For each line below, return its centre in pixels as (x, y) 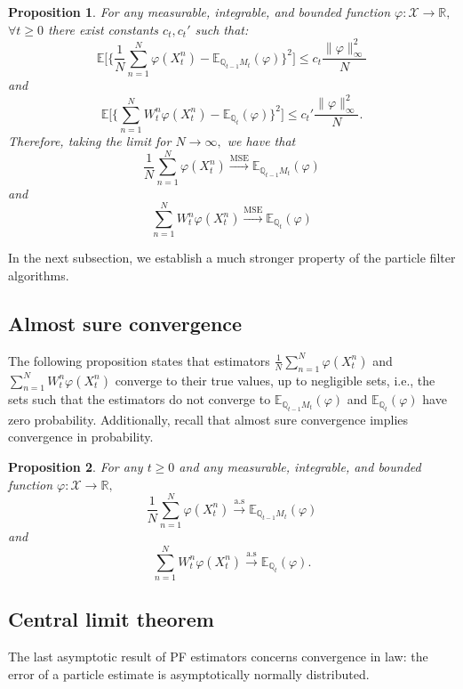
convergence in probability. (81, 437)
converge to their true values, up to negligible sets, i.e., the (275, 380)
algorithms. (39, 275)
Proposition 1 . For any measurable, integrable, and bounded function (200, 12)
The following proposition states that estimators (139, 360)
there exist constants (104, 29)
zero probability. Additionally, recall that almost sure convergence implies (208, 419)
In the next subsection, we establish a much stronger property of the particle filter (232, 258)
